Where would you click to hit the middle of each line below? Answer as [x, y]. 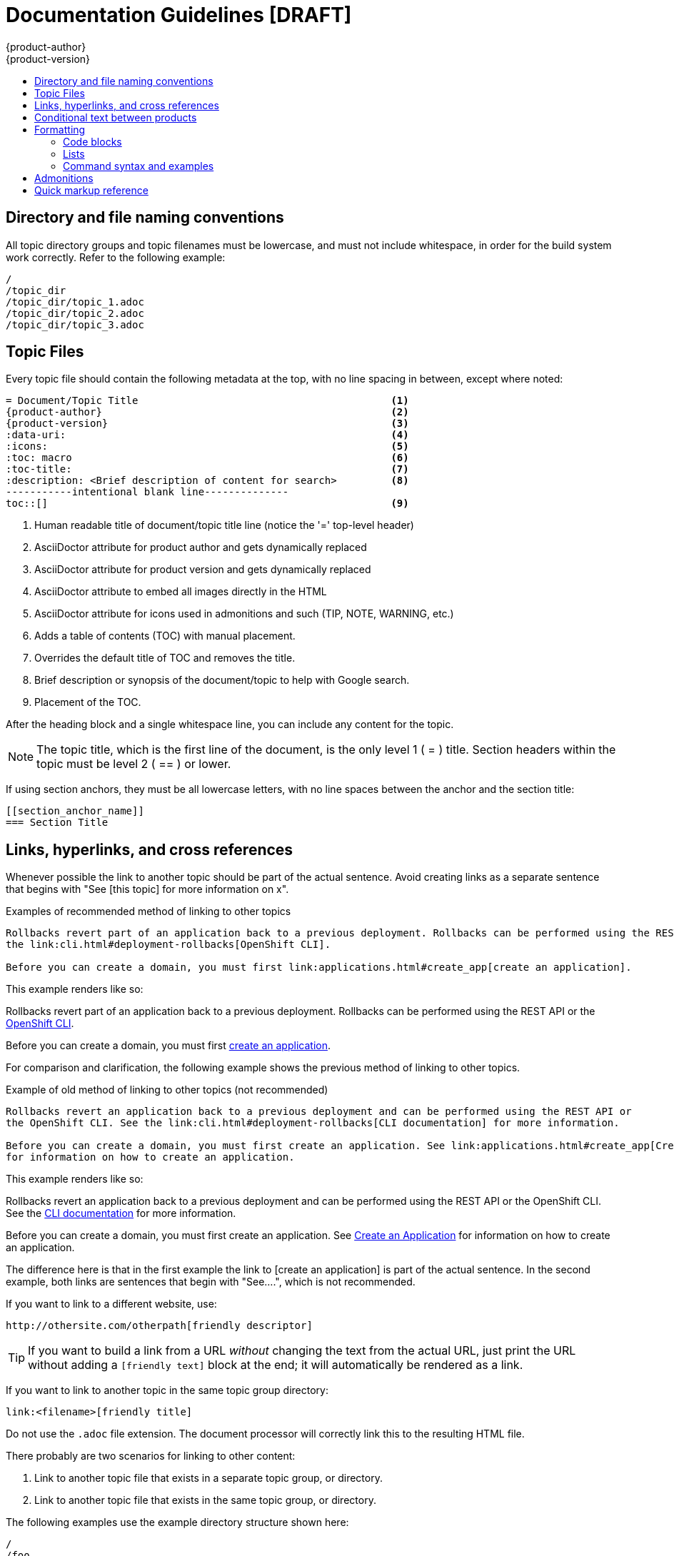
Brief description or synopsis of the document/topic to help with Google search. [222, 680]
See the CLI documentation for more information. [121, 1213]
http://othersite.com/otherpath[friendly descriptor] [159, 1326]
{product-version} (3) [207, 424]
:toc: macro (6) [207, 458]
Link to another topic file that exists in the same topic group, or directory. [205, 1500]
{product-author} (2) [207, 412]
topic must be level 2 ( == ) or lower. [134, 764]
